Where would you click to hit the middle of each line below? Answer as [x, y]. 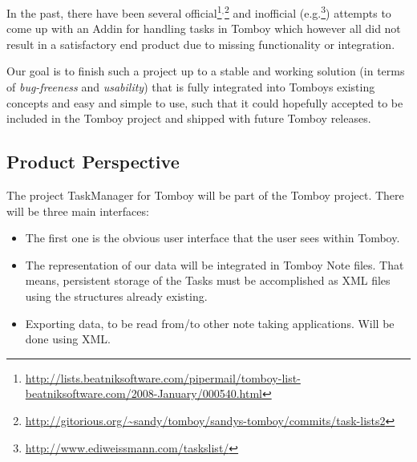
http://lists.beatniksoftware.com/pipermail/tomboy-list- [163, 377]
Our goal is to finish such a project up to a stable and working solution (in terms [206, 71]
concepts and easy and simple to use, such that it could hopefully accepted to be [205, 102]
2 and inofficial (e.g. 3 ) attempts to [308, 12]
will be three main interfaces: [78, 211]
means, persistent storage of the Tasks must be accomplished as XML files [208, 280]
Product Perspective [93, 162]
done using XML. [68, 339]
